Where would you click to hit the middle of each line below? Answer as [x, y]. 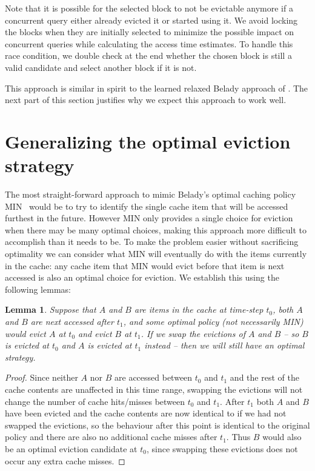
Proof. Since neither [41, 377]
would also [282, 437]
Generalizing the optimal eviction [148, 141]
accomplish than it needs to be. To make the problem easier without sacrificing [152, 242]
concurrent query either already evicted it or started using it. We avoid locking [151, 20]
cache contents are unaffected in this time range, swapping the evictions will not [154, 389]
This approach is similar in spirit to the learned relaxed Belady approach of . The [157, 88]
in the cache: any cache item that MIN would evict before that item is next [145, 265]
